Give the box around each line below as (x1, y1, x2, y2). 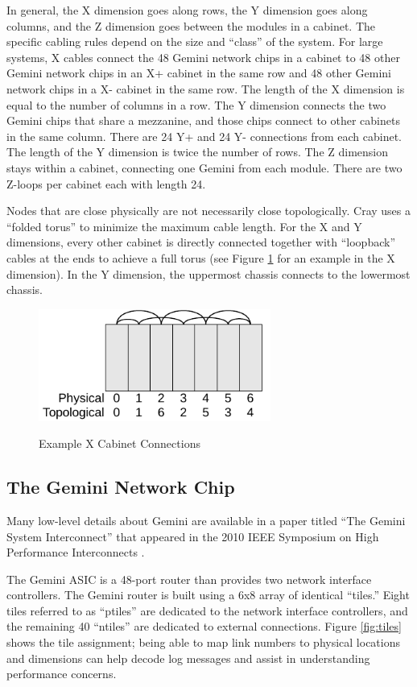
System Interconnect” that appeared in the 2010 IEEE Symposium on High (6, 528, 379, 544)
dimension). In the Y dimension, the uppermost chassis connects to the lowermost (6, 265, 411, 282)
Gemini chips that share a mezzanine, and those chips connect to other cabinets (6, 112, 400, 129)
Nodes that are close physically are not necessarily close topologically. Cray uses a (6, 202, 411, 219)
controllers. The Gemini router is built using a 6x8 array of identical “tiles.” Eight (6, 586, 410, 603)
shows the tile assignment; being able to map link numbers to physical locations (6, 634, 401, 651)
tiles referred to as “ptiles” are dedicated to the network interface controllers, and (6, 602, 408, 619)
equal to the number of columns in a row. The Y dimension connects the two (6, 96, 386, 113)
